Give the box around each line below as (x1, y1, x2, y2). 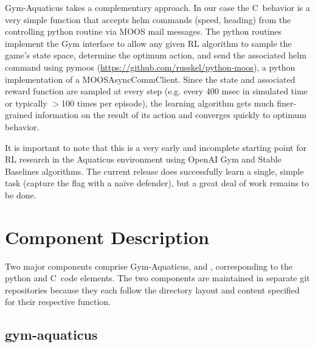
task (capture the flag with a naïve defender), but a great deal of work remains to (5, 177, 310, 189)
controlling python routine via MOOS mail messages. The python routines (5, 25, 282, 38)
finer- (277, 96, 297, 109)
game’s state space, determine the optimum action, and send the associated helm (5, 49, 306, 61)
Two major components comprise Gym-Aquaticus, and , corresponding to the (5, 259, 293, 272)
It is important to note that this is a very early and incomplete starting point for (5, 141, 306, 153)
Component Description (5, 224, 209, 249)
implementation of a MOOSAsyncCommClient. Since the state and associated (5, 72, 296, 85)
